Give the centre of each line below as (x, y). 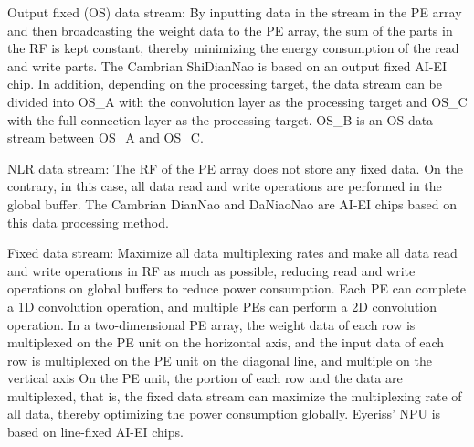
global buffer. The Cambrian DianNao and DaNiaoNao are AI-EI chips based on (232, 203)
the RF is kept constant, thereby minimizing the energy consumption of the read (233, 48)
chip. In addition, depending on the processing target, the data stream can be (225, 84)
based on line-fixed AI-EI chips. (95, 432)
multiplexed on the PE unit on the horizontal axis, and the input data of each (226, 342)
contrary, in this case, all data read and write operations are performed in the (225, 186)
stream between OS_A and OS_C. (105, 138)
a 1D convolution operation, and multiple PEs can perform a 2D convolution (222, 306)
